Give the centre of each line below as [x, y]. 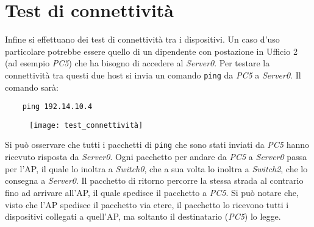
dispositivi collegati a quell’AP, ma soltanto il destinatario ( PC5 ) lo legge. [143, 216]
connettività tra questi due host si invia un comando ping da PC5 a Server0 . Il [153, 75]
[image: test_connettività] [86, 125]
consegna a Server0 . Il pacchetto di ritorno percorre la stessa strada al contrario [154, 180]
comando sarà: [32, 87]
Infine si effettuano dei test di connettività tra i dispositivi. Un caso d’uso [142, 39]
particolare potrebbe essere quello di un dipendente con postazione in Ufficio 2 [151, 51]
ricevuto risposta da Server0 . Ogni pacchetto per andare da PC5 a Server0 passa [156, 157]
